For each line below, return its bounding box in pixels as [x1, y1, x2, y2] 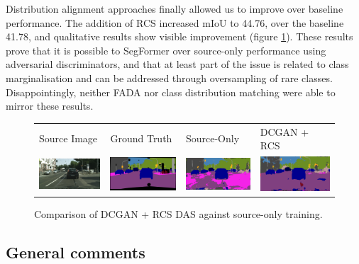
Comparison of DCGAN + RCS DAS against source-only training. [34, 207, 323, 222]
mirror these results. [6, 98, 94, 113]
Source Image [39, 131, 98, 146]
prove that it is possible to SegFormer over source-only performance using [6, 42, 326, 57]
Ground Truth [110, 131, 172, 146]
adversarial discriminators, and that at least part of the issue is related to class [6, 57, 349, 71]
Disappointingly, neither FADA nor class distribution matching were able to [6, 84, 336, 99]
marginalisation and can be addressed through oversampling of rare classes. [6, 70, 333, 85]
